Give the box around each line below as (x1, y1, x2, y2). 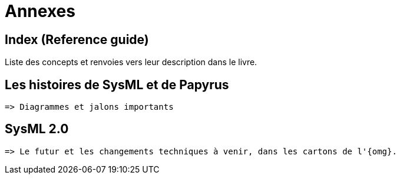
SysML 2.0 (5, 121, 69, 137)
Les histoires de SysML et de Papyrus (5, 77, 229, 92)
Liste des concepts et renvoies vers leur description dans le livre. (5, 57, 257, 67)
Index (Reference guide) (5, 32, 149, 47)
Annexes (5, 1, 75, 21)
